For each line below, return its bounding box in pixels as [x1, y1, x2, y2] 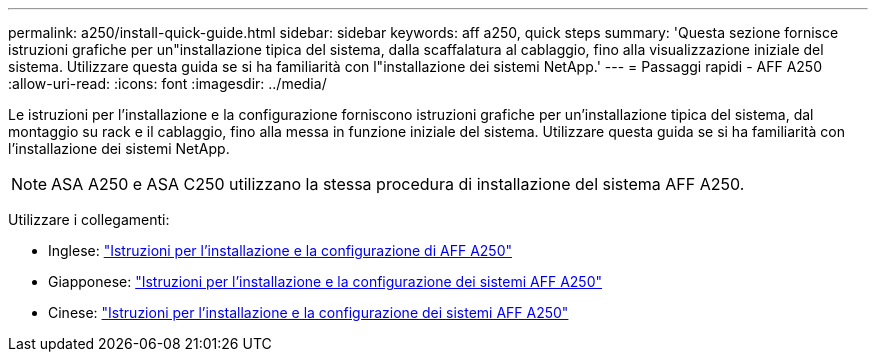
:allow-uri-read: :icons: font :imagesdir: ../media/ [8, 75, 327, 92]
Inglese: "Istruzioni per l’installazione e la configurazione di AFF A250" [48, 242, 512, 259]
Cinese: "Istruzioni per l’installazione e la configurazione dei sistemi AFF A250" [48, 304, 569, 321]
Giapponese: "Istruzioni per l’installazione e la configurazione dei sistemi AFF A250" [48, 273, 603, 290]
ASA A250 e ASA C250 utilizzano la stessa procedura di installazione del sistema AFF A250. [51, 174, 745, 194]
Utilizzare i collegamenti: [8, 211, 170, 228]
